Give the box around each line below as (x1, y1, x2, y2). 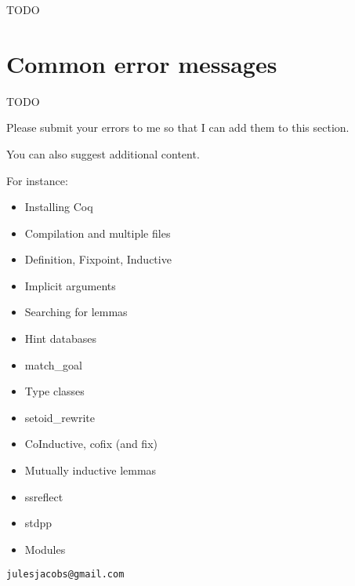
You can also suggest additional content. (6, 145, 200, 162)
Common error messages (6, 47, 277, 79)
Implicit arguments (24, 277, 116, 293)
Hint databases (24, 330, 96, 347)
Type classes (24, 383, 85, 399)
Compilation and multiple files (24, 224, 171, 241)
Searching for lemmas (24, 304, 128, 320)
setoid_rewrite (24, 409, 96, 425)
